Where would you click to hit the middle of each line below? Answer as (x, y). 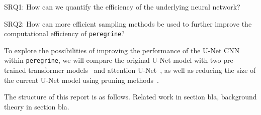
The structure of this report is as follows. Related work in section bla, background (130, 97)
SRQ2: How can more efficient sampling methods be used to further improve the (128, 23)
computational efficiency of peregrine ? (64, 33)
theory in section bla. (37, 106)
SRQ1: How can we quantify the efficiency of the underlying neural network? (122, 7)
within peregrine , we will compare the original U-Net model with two (113, 60)
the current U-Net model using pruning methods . (81, 80)
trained (15, 70)
